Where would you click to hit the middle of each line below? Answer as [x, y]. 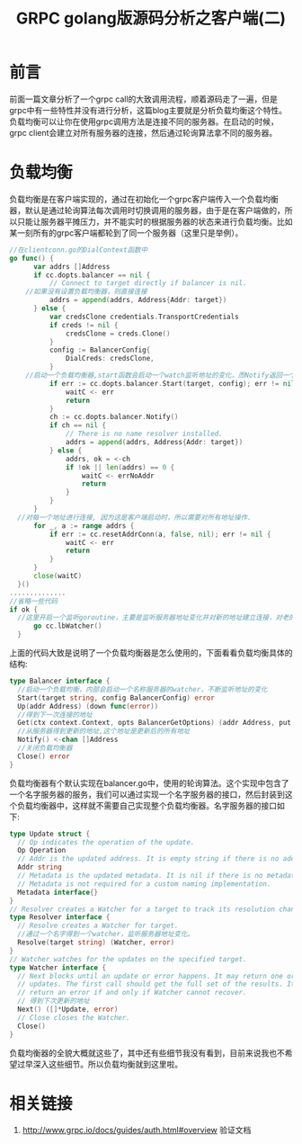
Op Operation [42, 851]
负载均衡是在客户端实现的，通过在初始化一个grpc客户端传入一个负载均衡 [144, 199]
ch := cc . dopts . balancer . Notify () [114, 417]
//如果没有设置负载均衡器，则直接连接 [87, 292]
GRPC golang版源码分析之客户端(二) [151, 18]
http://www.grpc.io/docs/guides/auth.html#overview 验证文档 [137, 1131]
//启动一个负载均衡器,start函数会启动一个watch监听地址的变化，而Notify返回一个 [161, 375]
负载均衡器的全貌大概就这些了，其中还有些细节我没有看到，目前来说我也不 [147, 1052]
